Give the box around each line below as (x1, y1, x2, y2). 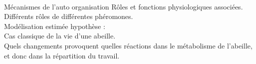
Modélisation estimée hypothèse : (4, 20, 105, 31)
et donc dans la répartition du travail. (4, 50, 120, 60)
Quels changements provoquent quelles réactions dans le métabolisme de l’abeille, (4, 40, 253, 50)
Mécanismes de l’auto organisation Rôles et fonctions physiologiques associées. (4, 1, 243, 11)
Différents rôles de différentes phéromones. (4, 11, 133, 21)
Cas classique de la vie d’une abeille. (4, 30, 116, 41)
